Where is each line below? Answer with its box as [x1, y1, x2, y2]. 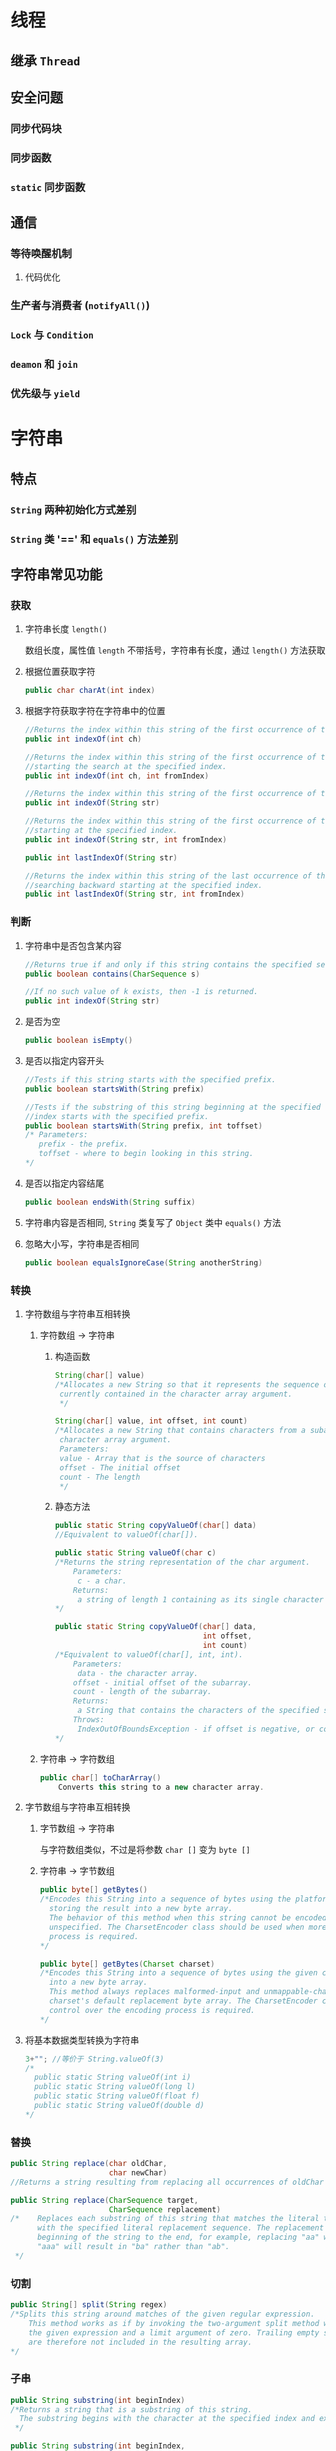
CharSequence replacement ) [108, 2204, 222, 2215]
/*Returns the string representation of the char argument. [54, 1557, 311, 1568]
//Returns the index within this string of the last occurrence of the [24, 871, 330, 881]
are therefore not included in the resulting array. [28, 2337, 253, 2347]
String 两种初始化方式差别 [10, 502, 137, 516]
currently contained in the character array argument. [59, 1389, 293, 1399]
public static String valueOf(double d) [34, 2101, 205, 2111]
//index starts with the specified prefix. [24, 1111, 210, 1121]
